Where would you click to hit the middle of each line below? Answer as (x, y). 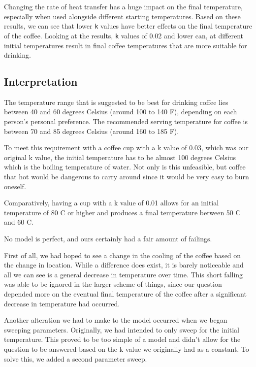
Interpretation (41, 82)
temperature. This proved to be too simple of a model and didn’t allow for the (122, 339)
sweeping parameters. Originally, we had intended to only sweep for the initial (122, 329)
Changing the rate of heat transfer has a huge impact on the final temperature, (123, 6)
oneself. (15, 186)
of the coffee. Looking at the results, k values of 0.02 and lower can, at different (124, 35)
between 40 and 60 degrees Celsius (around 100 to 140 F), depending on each (121, 112)
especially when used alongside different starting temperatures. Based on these (122, 16)
